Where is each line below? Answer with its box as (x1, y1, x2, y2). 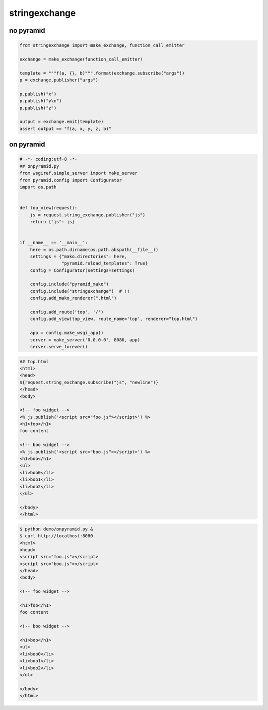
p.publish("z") (19, 105, 57, 111)
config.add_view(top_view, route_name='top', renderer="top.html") (30, 316, 198, 322)
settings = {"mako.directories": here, (30, 254, 128, 259)
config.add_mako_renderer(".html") (30, 295, 117, 301)
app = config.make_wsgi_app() (30, 330, 104, 336)
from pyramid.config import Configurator (19, 177, 122, 183)
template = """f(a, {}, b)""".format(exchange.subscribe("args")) (19, 70, 185, 76)
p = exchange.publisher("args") (19, 77, 99, 83)
